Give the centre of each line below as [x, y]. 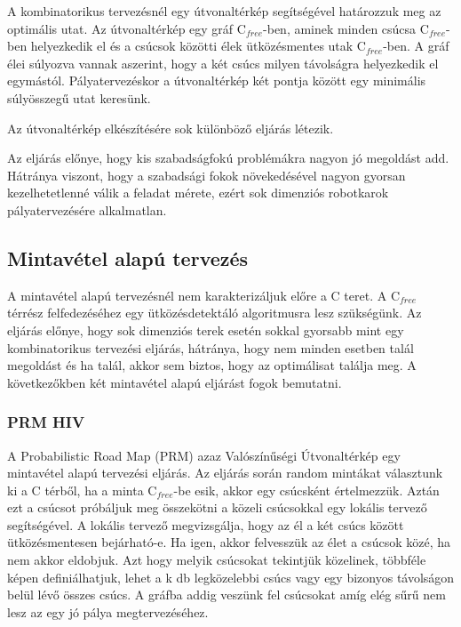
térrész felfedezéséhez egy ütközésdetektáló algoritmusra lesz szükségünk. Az [215, 313]
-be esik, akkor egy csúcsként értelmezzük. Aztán [306, 490]
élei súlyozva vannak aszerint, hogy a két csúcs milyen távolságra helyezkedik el [223, 63]
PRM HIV [46, 422]
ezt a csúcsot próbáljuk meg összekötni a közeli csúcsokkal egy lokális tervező [217, 507]
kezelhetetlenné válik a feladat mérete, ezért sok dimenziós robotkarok [198, 193]
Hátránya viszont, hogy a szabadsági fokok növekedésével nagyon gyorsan [207, 175]
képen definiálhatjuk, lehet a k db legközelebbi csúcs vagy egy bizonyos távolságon [231, 577]
